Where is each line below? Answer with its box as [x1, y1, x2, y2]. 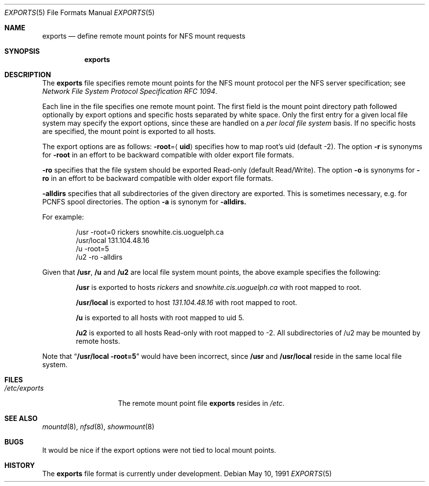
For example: [42, 213, 84, 221]
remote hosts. [76, 337, 120, 345]
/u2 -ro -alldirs [76, 253, 123, 261]
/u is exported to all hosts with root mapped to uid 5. [76, 313, 245, 322]
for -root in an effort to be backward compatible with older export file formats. [42, 151, 294, 159]
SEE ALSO [4, 414, 38, 422]
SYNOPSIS [4, 47, 40, 55]
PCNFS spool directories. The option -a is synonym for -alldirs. [42, 198, 247, 206]
